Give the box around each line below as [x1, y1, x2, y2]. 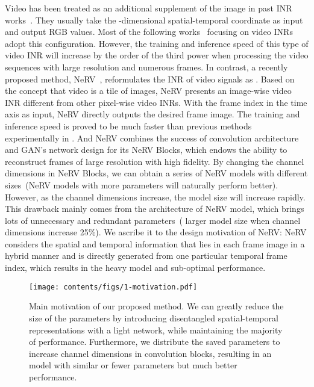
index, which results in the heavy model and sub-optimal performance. [5, 261, 266, 274]
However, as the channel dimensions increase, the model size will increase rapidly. [5, 190, 306, 203]
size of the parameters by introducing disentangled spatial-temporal [29, 311, 278, 324]
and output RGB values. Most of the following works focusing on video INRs [5, 25, 293, 38]
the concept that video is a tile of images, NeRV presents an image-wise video [5, 84, 292, 97]
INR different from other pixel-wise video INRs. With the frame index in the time [5, 96, 307, 108]
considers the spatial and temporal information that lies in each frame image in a [5, 237, 305, 250]
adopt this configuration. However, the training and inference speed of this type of [5, 37, 309, 49]
